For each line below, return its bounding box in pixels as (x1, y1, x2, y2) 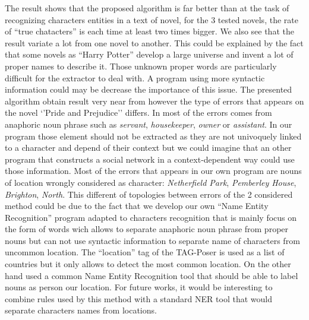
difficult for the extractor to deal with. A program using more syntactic (5, 71, 265, 84)
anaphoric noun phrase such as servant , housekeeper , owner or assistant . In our (5, 118, 292, 130)
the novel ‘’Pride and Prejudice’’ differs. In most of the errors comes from (5, 106, 272, 119)
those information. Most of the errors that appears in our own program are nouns (5, 164, 302, 177)
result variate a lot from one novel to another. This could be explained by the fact (5, 36, 304, 49)
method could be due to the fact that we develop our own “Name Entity (5, 199, 269, 212)
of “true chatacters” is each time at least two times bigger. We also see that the (5, 25, 294, 37)
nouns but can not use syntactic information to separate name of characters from (5, 234, 300, 246)
